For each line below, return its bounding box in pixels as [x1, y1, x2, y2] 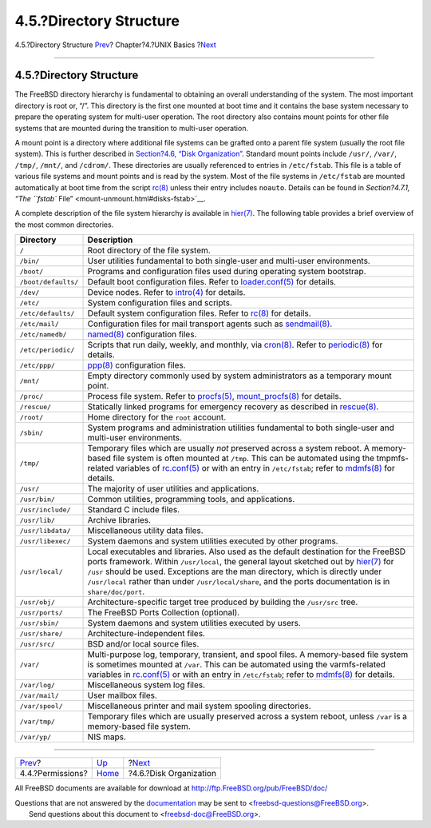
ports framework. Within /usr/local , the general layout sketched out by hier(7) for [87, 556, 394, 567]
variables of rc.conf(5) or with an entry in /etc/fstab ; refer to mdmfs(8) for [116, 463, 395, 474]
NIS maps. [87, 731, 127, 742]
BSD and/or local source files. [87, 639, 200, 650]
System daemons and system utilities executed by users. [87, 618, 301, 629]
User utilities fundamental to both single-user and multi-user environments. [87, 256, 370, 267]
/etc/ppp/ [19, 360, 56, 369]
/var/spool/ [19, 702, 63, 711]
